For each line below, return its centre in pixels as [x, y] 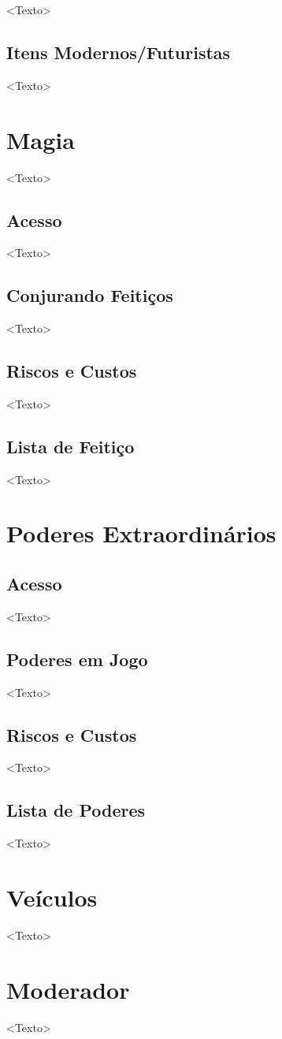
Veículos [52, 897]
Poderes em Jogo [77, 659]
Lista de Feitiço [70, 446]
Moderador [68, 989]
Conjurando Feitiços [90, 295]
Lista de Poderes [76, 810]
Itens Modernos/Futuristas [119, 52]
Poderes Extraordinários [141, 533]
